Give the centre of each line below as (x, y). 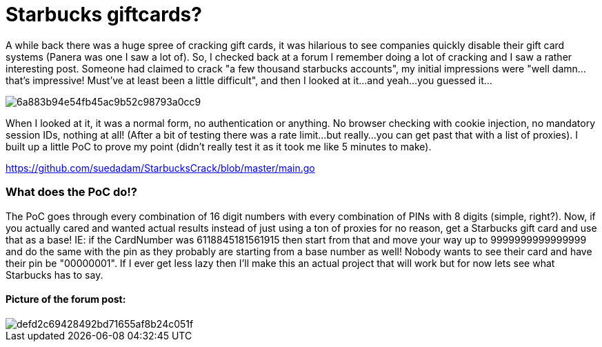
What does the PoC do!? (71, 192)
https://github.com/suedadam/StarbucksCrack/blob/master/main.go (160, 168)
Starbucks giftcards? (104, 14)
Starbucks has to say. (54, 275)
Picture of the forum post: (66, 299)
